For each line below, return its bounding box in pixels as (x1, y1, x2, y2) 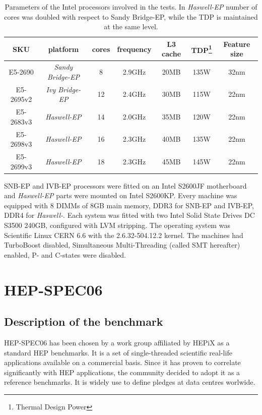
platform (48, 43, 79, 54)
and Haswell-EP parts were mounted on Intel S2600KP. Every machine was (4, 190, 237, 201)
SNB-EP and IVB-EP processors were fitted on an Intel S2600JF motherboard (4, 180, 247, 191)
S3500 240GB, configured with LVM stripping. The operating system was (4, 220, 230, 230)
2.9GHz (122, 67, 146, 77)
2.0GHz (122, 111, 146, 122)
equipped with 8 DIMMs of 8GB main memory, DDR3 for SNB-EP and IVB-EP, (4, 200, 254, 210)
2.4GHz (122, 89, 146, 99)
